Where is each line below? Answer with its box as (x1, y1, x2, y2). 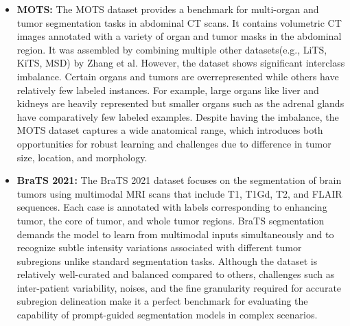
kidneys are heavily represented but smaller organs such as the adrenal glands (16, 96, 345, 110)
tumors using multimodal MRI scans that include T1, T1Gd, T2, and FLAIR (16, 186, 342, 200)
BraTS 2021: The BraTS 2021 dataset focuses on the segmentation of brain (16, 173, 342, 187)
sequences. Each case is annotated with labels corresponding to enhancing (16, 200, 327, 214)
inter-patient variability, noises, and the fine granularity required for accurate (16, 280, 342, 294)
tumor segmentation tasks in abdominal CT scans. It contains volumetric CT (16, 15, 342, 30)
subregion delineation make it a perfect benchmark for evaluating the (16, 294, 308, 308)
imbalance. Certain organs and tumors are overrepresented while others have (16, 69, 339, 83)
